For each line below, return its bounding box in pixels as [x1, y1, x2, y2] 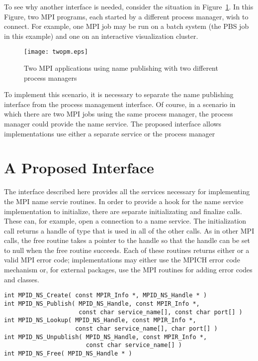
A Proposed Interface [4, 157, 154, 178]
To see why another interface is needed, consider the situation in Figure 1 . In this [4, 1, 254, 11]
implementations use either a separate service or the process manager [4, 128, 215, 138]
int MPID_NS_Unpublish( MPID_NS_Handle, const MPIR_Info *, [4, 333, 207, 341]
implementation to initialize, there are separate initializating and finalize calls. [4, 206, 243, 216]
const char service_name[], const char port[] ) [79, 308, 243, 316]
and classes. [4, 274, 39, 284]
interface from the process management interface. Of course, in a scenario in [4, 99, 236, 109]
